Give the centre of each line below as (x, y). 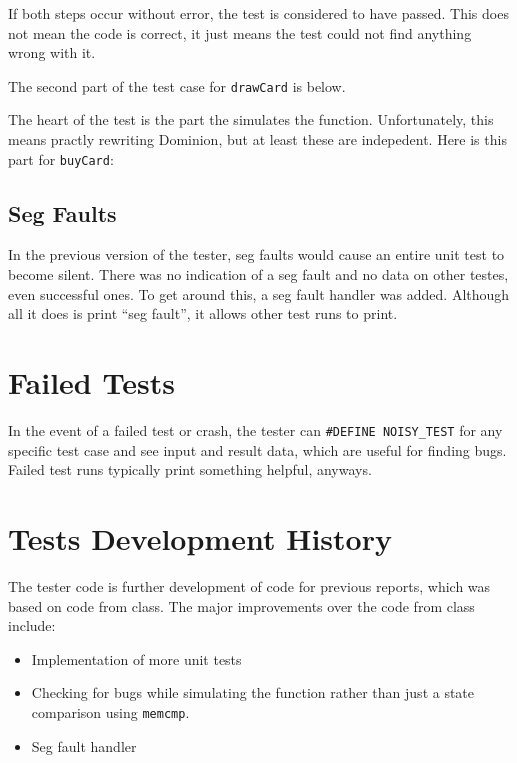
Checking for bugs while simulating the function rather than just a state (253, 692)
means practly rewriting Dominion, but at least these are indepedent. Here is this (257, 139)
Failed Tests (91, 382)
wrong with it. (52, 52)
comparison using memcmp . (110, 711)
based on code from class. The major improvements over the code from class (241, 605)
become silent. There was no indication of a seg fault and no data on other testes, (258, 274)
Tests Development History (200, 538)
